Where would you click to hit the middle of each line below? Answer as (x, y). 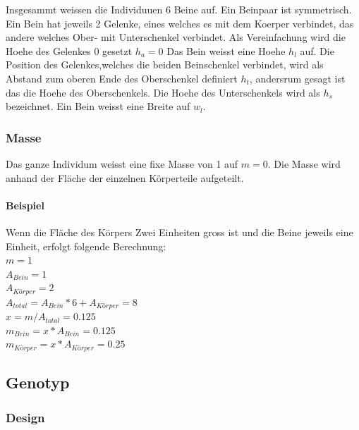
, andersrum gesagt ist (297, 78)
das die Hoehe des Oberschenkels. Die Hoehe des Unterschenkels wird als (163, 92)
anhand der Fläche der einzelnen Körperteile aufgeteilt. (125, 177)
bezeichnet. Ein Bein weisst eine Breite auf (98, 106)
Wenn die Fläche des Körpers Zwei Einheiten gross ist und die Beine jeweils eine (179, 232)
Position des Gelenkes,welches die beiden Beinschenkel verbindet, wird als (165, 64)
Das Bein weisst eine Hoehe (226, 50)
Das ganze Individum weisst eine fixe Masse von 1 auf (122, 163)
